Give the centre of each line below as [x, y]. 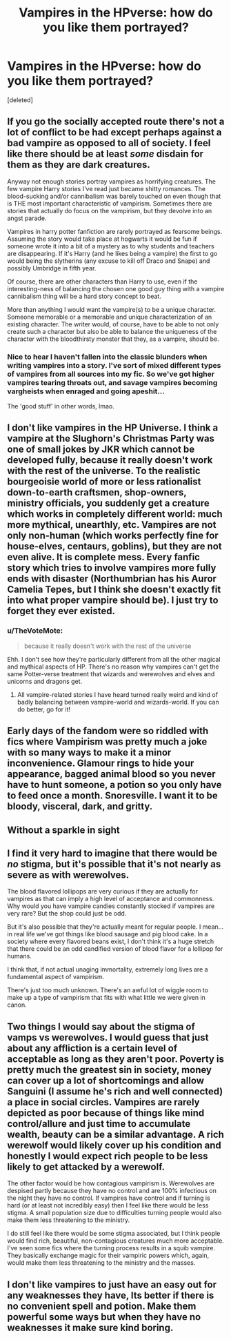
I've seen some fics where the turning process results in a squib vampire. [111, 1248]
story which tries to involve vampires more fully [112, 568]
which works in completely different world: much [115, 514]
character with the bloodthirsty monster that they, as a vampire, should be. [113, 339]
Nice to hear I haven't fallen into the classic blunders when [107, 357]
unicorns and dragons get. [45, 681]
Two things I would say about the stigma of [101, 1026]
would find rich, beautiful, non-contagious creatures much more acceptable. [115, 1241]
